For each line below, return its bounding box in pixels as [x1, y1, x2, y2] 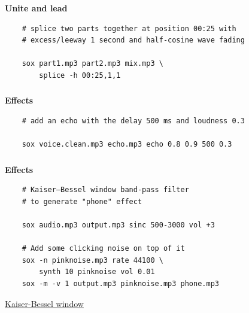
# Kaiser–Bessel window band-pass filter [22, 186, 189, 195]
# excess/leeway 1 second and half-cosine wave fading [22, 36, 245, 45]
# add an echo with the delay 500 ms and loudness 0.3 [22, 117, 245, 125]
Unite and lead [5, 1, 68, 14]
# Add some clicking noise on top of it [22, 244, 185, 253]
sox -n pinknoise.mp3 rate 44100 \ [22, 256, 163, 265]
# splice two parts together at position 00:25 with [22, 24, 236, 33]
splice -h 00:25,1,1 [39, 71, 121, 80]
